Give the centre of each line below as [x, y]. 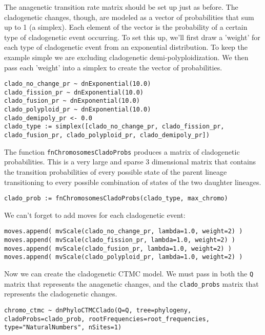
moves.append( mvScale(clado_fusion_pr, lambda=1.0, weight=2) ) [118, 248]
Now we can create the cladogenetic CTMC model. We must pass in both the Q [129, 274]
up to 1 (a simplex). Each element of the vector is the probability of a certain [126, 27]
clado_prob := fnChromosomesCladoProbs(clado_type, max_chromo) [116, 199]
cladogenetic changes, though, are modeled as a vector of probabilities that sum [129, 17]
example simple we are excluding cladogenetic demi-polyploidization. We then [126, 57]
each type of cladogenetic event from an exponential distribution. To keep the [126, 47]
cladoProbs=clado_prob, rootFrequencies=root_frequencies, [107, 319]
